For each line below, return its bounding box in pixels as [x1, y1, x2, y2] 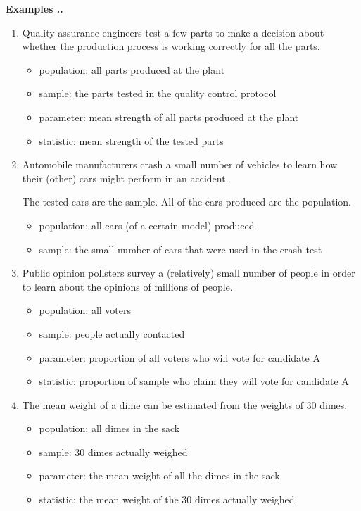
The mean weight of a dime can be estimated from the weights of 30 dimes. [22, 397, 348, 412]
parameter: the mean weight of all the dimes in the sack [39, 468, 280, 483]
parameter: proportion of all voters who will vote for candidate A [39, 350, 320, 365]
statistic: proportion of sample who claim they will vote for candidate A [39, 374, 349, 389]
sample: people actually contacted [39, 326, 185, 341]
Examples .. [6, 1, 63, 15]
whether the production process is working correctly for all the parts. [22, 39, 320, 53]
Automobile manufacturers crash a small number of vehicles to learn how [22, 157, 338, 172]
